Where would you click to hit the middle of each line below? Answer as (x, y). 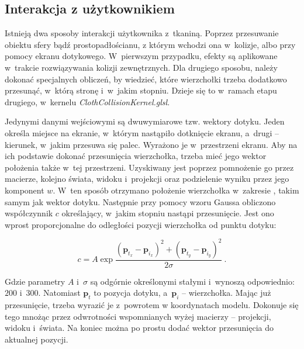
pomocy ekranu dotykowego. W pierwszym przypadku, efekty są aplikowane (141, 56)
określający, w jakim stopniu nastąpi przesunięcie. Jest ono (168, 213)
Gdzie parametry (35, 281)
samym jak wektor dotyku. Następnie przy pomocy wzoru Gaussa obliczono (140, 201)
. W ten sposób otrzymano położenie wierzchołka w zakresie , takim (176, 190)
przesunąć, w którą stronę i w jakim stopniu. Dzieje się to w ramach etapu (141, 90)
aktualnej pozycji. (37, 339)
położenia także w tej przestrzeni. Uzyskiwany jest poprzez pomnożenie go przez (149, 167)
